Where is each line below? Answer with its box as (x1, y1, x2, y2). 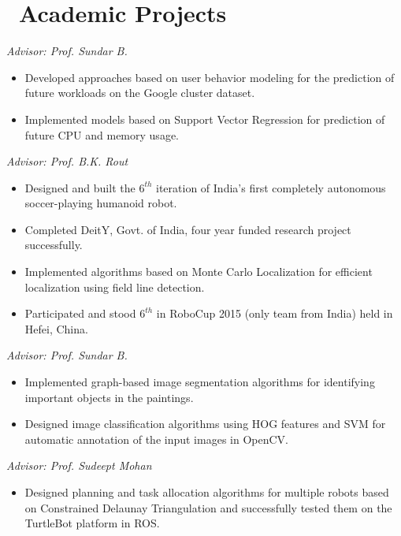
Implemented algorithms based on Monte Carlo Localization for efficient (24, 263, 373, 280)
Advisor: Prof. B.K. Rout (6, 153, 128, 169)
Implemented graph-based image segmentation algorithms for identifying (24, 374, 375, 390)
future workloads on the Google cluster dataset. (24, 84, 255, 101)
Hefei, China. (24, 320, 88, 337)
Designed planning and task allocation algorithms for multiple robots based (24, 484, 389, 500)
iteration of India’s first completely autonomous (156, 179, 386, 195)
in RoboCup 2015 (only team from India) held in (156, 305, 393, 322)
